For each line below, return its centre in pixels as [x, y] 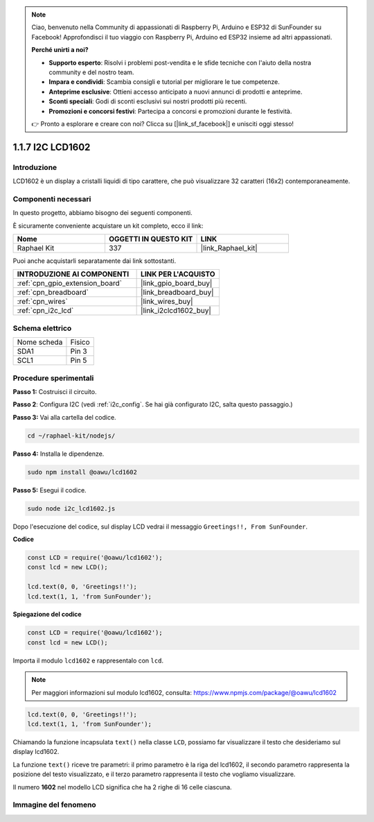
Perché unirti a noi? [60, 50]
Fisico [80, 342]
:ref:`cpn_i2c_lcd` [45, 311]
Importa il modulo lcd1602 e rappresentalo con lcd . [88, 660]
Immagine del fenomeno [54, 805]
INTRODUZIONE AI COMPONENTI [73, 274]
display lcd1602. [36, 752]
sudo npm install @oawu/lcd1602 [82, 472]
